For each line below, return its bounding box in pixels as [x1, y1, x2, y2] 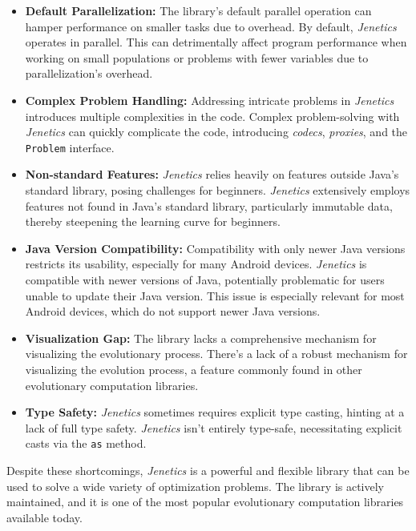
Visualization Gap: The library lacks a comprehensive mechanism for [25, 329, 377, 346]
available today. [6, 509, 83, 525]
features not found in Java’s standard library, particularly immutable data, [25, 197, 393, 214]
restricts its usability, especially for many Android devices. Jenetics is [25, 255, 367, 272]
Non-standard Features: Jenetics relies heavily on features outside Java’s [25, 166, 399, 183]
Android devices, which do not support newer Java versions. [25, 303, 321, 320]
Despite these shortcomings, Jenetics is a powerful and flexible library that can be [6, 461, 410, 478]
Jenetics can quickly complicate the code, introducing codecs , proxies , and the [25, 123, 408, 140]
